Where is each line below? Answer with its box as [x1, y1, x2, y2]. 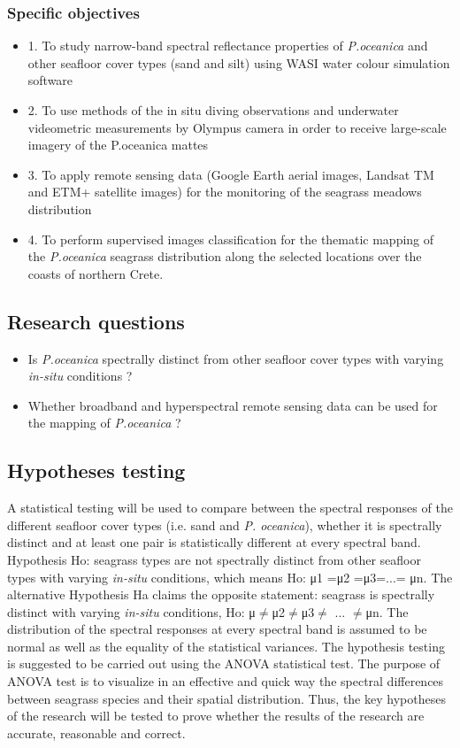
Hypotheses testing [7, 457, 186, 484]
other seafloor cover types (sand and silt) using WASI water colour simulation [27, 53, 450, 72]
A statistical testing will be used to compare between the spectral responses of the [7, 498, 453, 517]
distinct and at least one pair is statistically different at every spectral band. [7, 533, 421, 551]
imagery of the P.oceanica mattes [27, 135, 209, 154]
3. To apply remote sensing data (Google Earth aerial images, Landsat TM [27, 165, 434, 183]
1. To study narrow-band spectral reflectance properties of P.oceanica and [27, 36, 428, 55]
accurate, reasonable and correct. [7, 723, 186, 742]
